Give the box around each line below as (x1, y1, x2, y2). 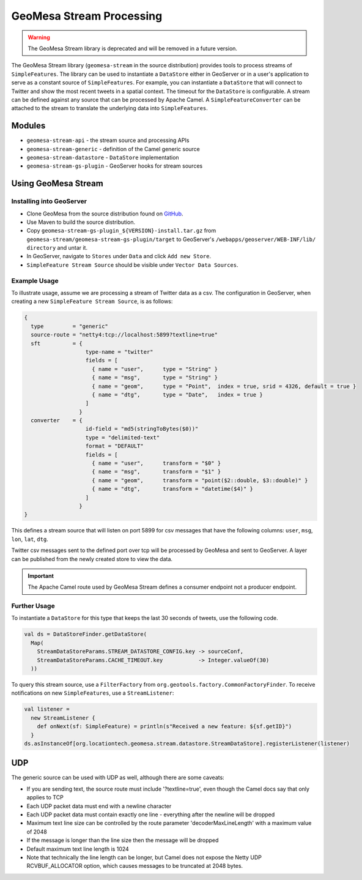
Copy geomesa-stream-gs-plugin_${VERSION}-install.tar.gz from (26, 227, 216, 234)
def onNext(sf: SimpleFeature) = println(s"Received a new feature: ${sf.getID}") (37, 723, 292, 730)
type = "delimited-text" (85, 434, 160, 441)
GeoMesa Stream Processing (11, 9, 163, 23)
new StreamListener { (31, 714, 96, 722)
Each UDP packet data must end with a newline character (26, 802, 172, 810)
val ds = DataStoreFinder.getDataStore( (24, 631, 147, 638)
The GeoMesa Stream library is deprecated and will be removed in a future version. (28, 45, 238, 52)
